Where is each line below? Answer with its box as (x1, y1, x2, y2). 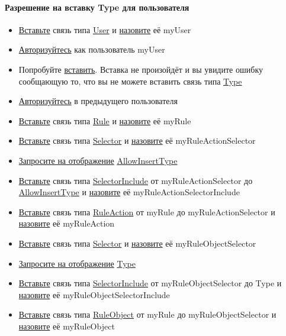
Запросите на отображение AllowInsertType (18, 154, 178, 166)
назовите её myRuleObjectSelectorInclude (18, 288, 170, 301)
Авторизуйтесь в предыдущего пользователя (18, 95, 178, 107)
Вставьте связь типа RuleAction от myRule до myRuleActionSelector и (18, 205, 275, 218)
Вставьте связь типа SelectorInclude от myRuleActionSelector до (18, 174, 253, 186)
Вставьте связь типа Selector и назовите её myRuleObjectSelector (18, 237, 256, 249)
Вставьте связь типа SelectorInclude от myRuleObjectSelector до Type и (18, 277, 282, 289)
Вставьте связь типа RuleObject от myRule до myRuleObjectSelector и (18, 308, 277, 321)
